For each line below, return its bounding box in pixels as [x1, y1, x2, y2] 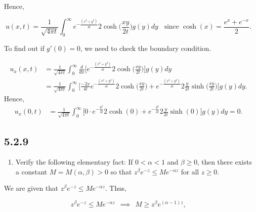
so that [110, 166, 132, 176]
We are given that [4, 183, 58, 193]
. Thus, [105, 183, 127, 193]
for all [181, 166, 199, 176]
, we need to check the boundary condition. [80, 42, 212, 53]
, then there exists [197, 156, 252, 167]
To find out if [4, 42, 44, 53]
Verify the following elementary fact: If [15, 156, 133, 167]
